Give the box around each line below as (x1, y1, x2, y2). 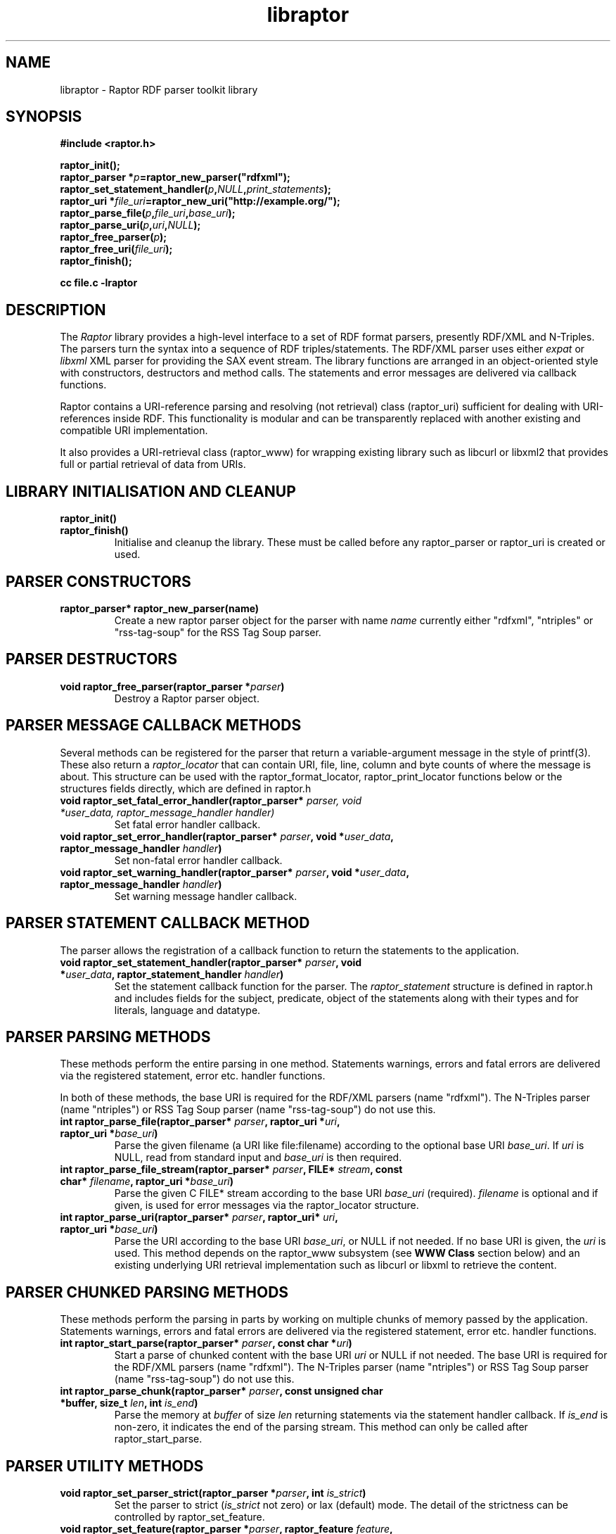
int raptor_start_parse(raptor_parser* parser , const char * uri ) (60, 1337, 352, 1350)
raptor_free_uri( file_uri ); (60, 243, 173, 255)
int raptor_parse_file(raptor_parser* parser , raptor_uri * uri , (60, 1115, 340, 1128)
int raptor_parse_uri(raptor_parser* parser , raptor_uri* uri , (60, 1211, 338, 1224)
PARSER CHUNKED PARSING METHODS (6, 1283, 289, 1301)
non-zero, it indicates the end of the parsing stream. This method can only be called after (114, 1421, 528, 1433)
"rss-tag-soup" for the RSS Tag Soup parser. (114, 626, 321, 638)
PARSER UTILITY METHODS (6, 1457, 204, 1475)
